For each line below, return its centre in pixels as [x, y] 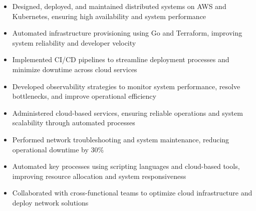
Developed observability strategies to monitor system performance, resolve [126, 86]
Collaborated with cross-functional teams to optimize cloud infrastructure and [132, 193]
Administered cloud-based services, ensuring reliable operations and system [127, 113]
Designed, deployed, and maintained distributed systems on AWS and [119, 6]
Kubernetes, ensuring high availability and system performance [109, 16]
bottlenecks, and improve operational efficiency [84, 96]
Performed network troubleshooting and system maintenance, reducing [121, 139]
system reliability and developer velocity [74, 42]
